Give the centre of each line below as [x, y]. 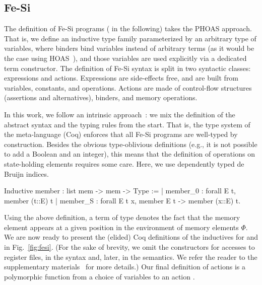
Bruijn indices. [26, 173]
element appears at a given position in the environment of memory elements [121, 227]
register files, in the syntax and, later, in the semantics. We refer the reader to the [131, 257]
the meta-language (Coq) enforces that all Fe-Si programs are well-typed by [121, 134]
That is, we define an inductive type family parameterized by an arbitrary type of [130, 38]
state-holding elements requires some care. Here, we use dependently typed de [124, 163]
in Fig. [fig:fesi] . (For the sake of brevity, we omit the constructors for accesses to [129, 247]
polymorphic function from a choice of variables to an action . [100, 276]
